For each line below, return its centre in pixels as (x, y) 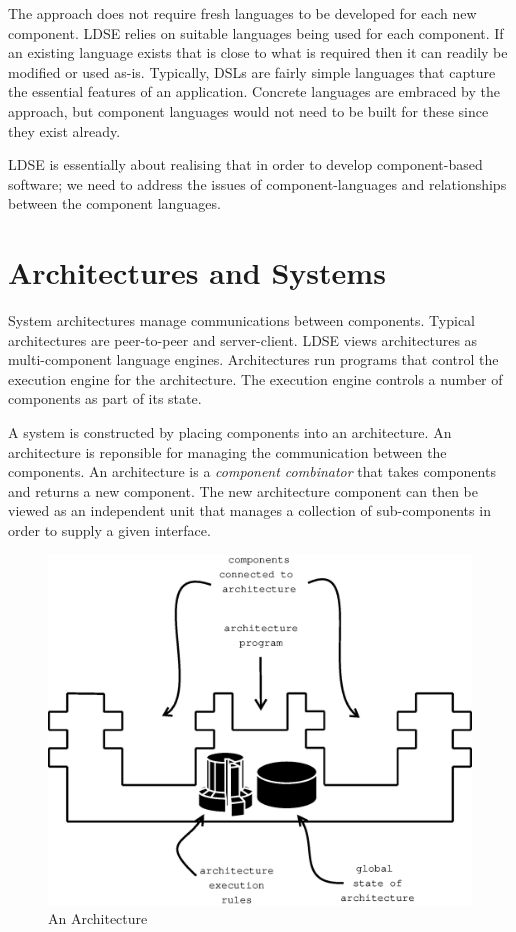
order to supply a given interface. (109, 530)
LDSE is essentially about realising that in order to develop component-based (245, 164)
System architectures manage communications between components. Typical (241, 320)
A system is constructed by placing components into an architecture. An (230, 432)
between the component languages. (114, 203)
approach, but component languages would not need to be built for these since (248, 110)
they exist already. (64, 130)
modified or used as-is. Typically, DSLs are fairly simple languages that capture (252, 71)
